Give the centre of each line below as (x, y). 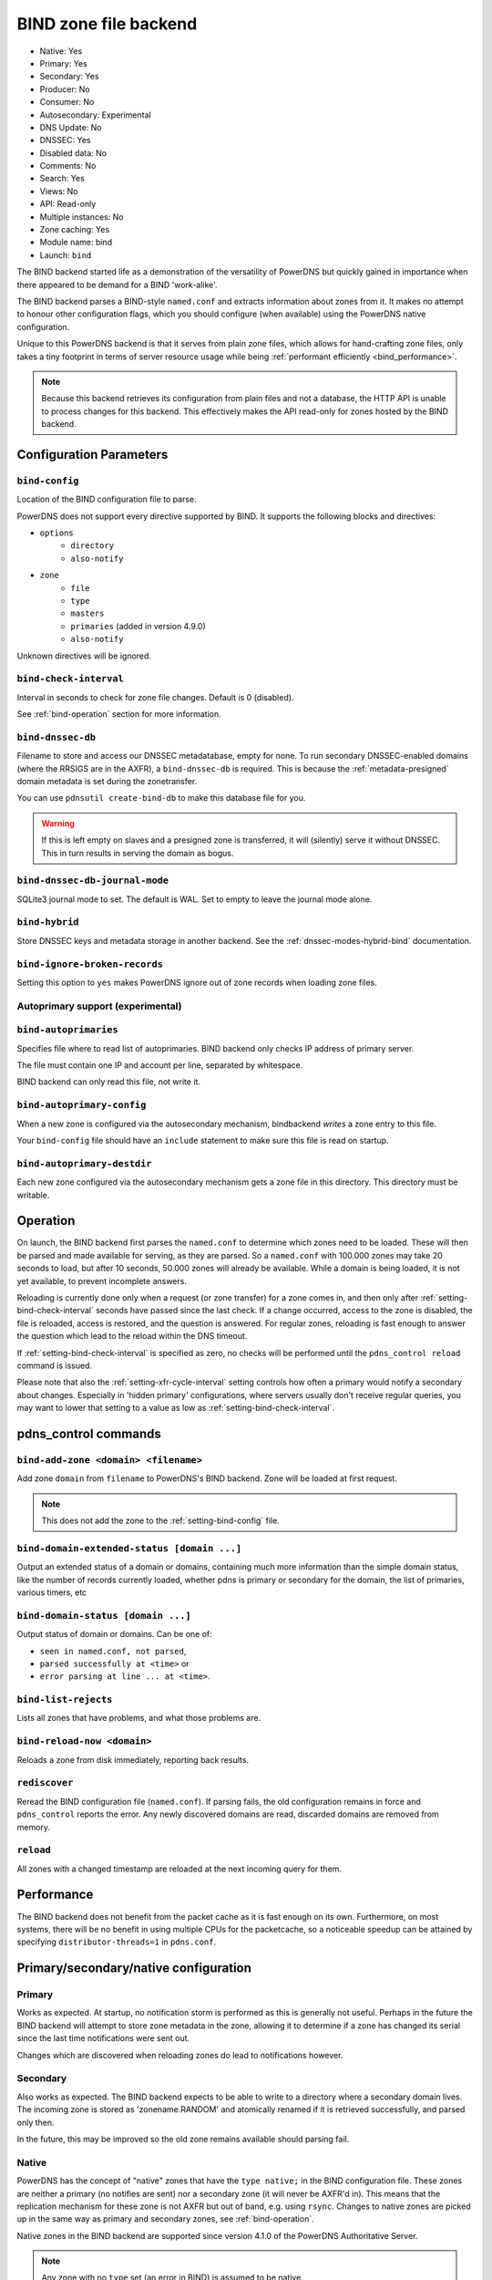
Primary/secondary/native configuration (134, 1969)
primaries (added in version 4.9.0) (138, 626)
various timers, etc (52, 1592)
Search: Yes (62, 179)
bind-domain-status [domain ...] (104, 1616)
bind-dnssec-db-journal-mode (92, 881)
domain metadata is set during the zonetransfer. (107, 781)
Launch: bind (66, 254)
